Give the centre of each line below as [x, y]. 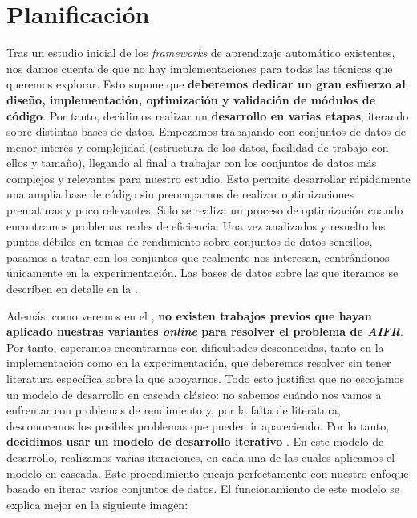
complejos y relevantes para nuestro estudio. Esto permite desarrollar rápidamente [208, 178]
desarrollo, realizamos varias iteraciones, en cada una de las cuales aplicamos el [201, 457]
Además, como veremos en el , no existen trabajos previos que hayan [189, 315]
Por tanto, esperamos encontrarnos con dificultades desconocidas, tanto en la [195, 347]
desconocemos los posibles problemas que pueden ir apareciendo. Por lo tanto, [198, 425]
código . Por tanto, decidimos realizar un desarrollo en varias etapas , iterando [208, 115]
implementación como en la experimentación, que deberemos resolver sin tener [199, 363]
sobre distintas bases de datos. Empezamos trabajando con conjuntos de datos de [206, 131]
